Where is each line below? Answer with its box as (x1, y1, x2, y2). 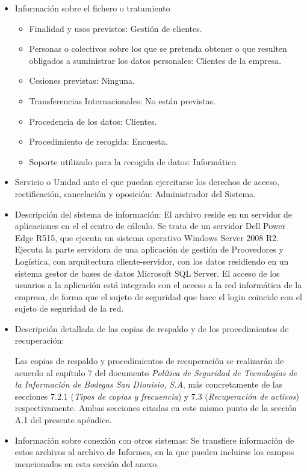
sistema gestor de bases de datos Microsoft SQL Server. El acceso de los (14, 266, 280, 279)
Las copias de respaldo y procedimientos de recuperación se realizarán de (14, 354, 284, 367)
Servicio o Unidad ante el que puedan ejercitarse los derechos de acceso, (14, 175, 279, 188)
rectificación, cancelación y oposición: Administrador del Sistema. (14, 187, 256, 200)
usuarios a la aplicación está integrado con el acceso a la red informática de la (14, 278, 302, 291)
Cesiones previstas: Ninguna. (29, 74, 135, 87)
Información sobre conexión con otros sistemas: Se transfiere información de (14, 433, 294, 446)
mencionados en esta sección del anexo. (14, 457, 160, 470)
